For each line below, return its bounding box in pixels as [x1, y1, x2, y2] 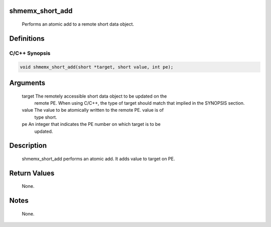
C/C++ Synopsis [9, 49, 51, 56]
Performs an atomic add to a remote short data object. [22, 21, 134, 27]
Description [9, 141, 47, 150]
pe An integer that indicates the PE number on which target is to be [22, 121, 161, 127]
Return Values [9, 169, 55, 177]
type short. [34, 114, 57, 120]
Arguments [9, 79, 46, 87]
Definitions [9, 34, 45, 43]
